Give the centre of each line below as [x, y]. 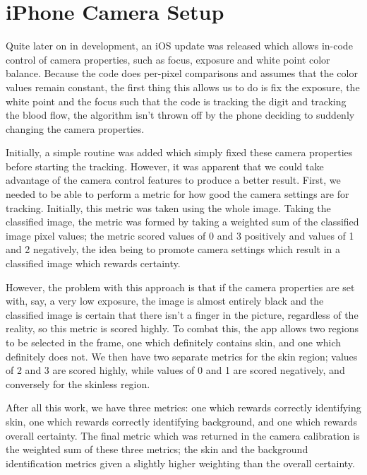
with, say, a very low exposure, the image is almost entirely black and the [165, 301]
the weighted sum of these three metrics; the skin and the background [157, 449]
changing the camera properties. [75, 128]
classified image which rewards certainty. [93, 263]
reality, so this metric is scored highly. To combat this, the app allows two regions [182, 328]
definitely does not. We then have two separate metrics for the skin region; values [182, 356]
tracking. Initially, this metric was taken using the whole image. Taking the [168, 207]
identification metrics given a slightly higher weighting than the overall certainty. [180, 463]
